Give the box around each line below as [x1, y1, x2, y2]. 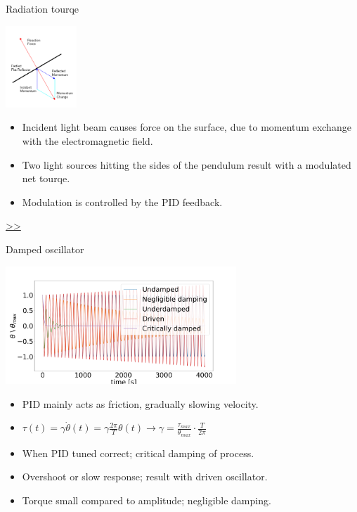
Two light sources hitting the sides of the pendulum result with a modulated [22, 157, 351, 172]
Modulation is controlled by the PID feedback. [22, 194, 223, 209]
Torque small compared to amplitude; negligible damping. [22, 492, 271, 507]
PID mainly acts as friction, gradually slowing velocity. [22, 396, 259, 411]
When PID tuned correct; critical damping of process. [22, 445, 254, 460]
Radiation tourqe [6, 1, 79, 15]
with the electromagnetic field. [22, 134, 153, 148]
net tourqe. [22, 171, 70, 186]
